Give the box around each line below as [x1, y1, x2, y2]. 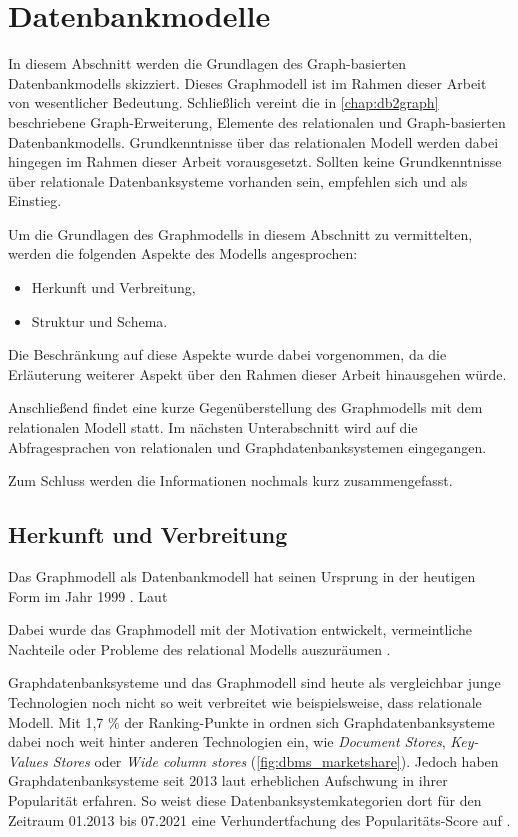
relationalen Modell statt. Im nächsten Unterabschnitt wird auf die [8, 417, 418, 438]
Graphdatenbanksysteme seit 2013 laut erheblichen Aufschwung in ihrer [8, 770, 448, 791]
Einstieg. [8, 190, 62, 211]
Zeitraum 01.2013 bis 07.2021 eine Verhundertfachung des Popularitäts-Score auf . [8, 809, 511, 830]
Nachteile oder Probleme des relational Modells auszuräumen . [8, 638, 391, 659]
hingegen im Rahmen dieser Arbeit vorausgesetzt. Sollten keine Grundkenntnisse [8, 151, 502, 172]
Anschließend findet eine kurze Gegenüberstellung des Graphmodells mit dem [8, 397, 483, 418]
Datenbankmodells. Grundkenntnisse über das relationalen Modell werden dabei [8, 131, 499, 152]
